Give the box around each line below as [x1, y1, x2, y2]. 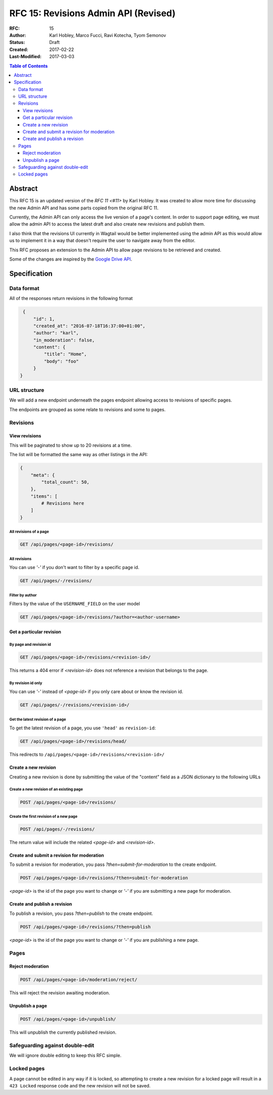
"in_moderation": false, [33, 337, 95, 343]
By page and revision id [9, 642, 52, 647]
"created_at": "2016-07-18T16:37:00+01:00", [33, 323, 146, 329]
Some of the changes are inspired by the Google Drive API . [9, 256, 132, 262]
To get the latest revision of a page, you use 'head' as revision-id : [9, 725, 156, 731]
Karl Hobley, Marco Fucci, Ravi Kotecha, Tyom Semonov [49, 32, 166, 38]
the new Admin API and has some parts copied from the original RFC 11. [9, 205, 159, 211]
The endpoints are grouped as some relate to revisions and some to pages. [9, 406, 166, 412]
